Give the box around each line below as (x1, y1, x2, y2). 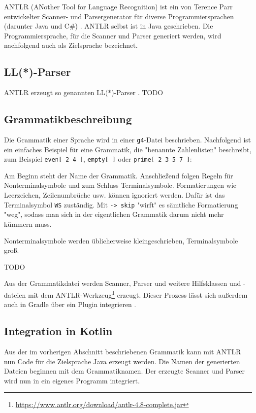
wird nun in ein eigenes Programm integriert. (4, 375, 140, 385)
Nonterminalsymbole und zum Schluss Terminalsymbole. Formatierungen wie (4, 180, 237, 190)
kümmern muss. (4, 218, 52, 229)
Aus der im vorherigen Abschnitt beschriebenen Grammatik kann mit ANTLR (4, 346, 241, 356)
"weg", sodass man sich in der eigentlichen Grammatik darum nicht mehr (4, 209, 224, 219)
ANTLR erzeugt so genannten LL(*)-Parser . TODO (4, 87, 163, 98)
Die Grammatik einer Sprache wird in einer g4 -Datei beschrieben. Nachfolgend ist (4, 134, 251, 144)
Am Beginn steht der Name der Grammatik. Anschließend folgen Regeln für (4, 170, 233, 180)
